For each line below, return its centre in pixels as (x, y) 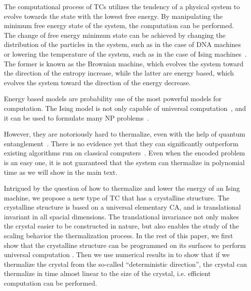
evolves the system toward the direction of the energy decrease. (97, 82)
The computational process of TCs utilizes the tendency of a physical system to (122, 6)
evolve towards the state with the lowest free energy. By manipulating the (113, 16)
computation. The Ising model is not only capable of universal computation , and (125, 108)
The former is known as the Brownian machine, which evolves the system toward (124, 63)
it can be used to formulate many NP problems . (76, 117)
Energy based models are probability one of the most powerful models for (113, 99)
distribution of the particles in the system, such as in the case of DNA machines (123, 44)
